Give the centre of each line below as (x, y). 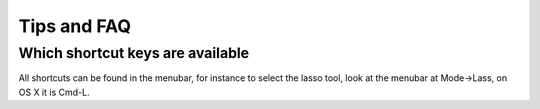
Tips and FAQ (75, 26)
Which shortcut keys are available (134, 53)
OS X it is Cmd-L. (54, 92)
